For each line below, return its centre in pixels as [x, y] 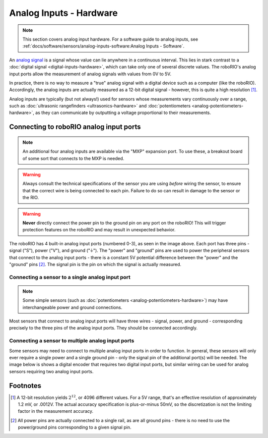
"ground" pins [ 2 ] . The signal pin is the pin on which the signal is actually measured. [95, 264]
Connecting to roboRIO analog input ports [75, 127]
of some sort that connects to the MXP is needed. [73, 158]
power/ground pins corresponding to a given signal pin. [75, 427]
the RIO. [31, 198]
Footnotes [25, 386]
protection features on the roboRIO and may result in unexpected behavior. [99, 230]
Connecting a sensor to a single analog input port [70, 277]
